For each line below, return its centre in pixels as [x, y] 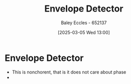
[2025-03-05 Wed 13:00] [84, 32]
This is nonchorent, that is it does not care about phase [69, 72]
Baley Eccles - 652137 [84, 23]
